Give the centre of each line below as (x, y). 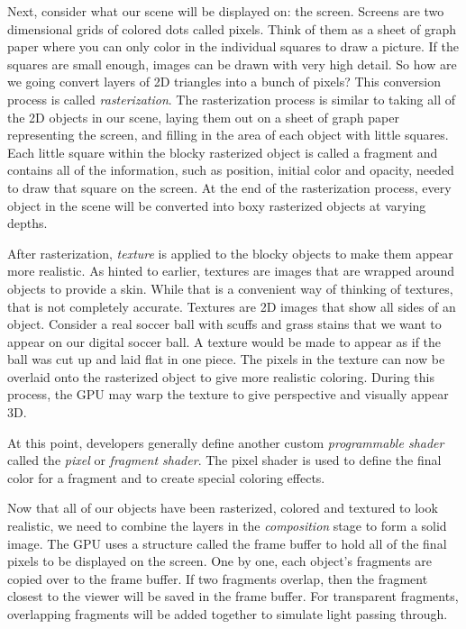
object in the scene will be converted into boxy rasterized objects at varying (217, 205)
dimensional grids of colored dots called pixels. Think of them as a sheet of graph (232, 28)
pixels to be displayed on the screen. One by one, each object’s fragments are (220, 561)
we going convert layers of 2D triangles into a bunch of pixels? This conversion (224, 82)
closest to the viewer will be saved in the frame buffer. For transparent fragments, (233, 596)
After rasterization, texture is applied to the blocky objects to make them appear (230, 253)
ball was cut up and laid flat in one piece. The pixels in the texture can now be (226, 359)
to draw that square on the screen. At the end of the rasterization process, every (229, 187)
